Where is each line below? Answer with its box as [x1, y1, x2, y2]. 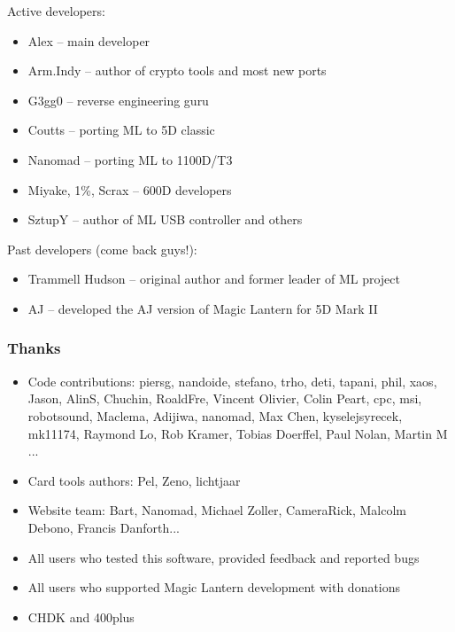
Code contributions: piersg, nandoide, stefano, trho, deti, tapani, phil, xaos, [27, 371, 437, 390]
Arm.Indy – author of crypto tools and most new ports [27, 61, 327, 80]
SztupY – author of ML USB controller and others [27, 210, 303, 229]
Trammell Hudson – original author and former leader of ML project [27, 269, 400, 288]
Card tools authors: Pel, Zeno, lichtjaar [27, 471, 241, 489]
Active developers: [7, 2, 105, 20]
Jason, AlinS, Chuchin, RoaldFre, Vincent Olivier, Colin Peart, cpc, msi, [27, 389, 422, 408]
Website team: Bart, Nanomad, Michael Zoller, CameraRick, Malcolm [27, 501, 406, 519]
